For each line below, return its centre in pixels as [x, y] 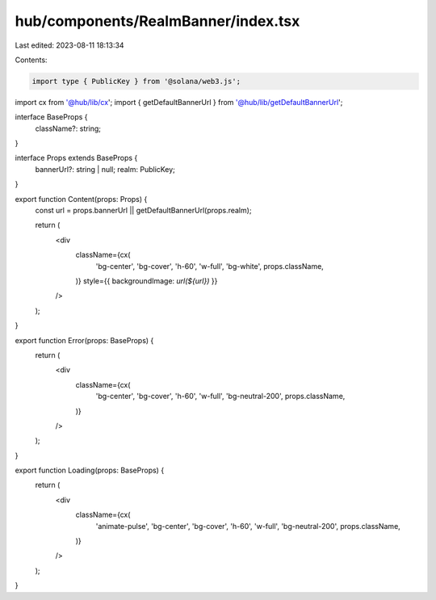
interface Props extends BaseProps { [76, 158]
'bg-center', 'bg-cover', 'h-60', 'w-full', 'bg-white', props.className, [210, 266]
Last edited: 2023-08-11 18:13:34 [69, 45]
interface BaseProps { [51, 117]
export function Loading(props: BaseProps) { [90, 470]
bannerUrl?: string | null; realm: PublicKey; [105, 169]
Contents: [31, 60]
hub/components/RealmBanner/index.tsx [157, 21]
